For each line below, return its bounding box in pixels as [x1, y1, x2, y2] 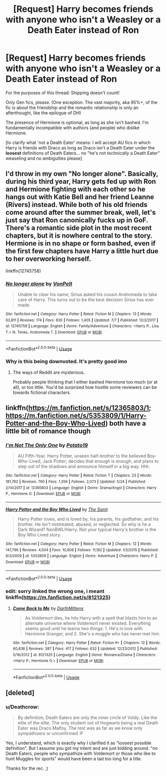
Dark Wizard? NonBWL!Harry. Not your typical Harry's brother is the [17, 526, 157, 533]
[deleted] [5, 689, 35, 697]
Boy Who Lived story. [17, 532, 61, 537]
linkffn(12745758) [5, 268, 41, 274]
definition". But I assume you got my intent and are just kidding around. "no [5, 745, 158, 751]
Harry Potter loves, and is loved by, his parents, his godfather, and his [17, 516, 159, 522]
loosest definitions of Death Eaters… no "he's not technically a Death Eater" [5, 150, 160, 156]
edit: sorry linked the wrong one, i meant [5, 588, 105, 595]
